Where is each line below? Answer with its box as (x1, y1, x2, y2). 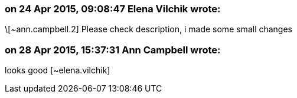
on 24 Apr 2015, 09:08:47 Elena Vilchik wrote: (5, 3, 221, 15)
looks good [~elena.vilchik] (5, 65, 110, 76)
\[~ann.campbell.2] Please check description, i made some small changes (5, 24, 293, 35)
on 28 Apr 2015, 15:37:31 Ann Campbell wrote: (5, 43, 221, 56)
